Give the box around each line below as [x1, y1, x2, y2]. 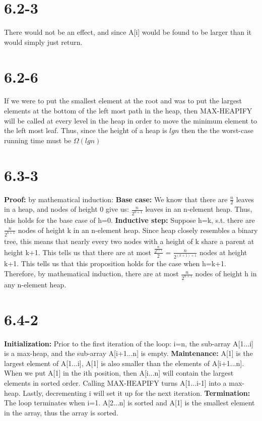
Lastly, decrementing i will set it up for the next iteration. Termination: [23, 387, 250, 398]
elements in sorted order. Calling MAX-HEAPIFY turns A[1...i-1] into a [4, 378, 227, 388]
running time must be [4, 135, 72, 145]
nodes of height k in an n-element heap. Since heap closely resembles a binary [18, 224, 258, 235]
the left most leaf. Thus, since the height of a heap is [4, 125, 167, 136]
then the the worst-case [181, 125, 253, 136]
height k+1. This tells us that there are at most [4, 247, 152, 257]
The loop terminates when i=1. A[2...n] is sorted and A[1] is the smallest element [4, 397, 255, 408]
